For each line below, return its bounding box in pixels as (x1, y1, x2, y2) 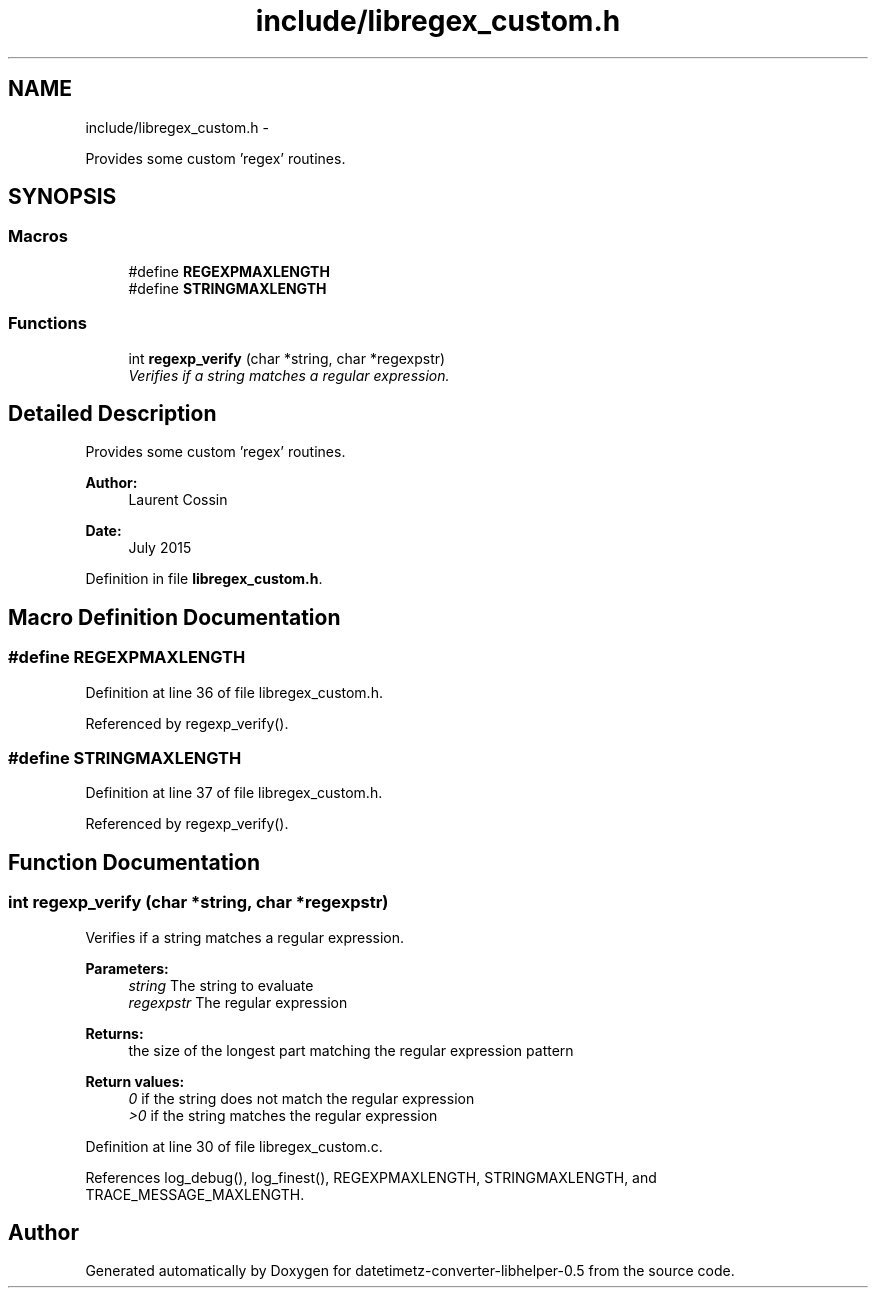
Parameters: (85, 959, 169, 977)
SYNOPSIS (8, 184, 117, 210)
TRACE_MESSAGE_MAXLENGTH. (85, 1185, 305, 1203)
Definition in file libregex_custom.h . (85, 570, 323, 588)
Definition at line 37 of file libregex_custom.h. (85, 784, 383, 802)
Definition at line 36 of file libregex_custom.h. (85, 683, 383, 701)
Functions (8, 313, 87, 334)
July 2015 (128, 539, 192, 557)
